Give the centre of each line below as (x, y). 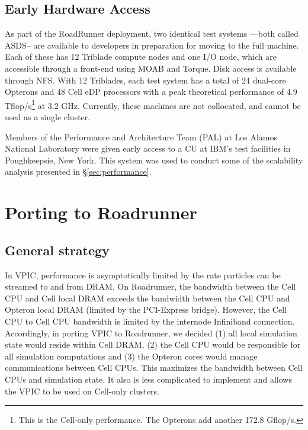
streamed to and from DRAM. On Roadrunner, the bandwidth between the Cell (150, 286)
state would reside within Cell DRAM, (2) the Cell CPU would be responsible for (153, 344)
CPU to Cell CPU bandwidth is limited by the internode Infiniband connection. (150, 321)
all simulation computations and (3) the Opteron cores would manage (131, 356)
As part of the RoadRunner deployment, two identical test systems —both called (152, 33)
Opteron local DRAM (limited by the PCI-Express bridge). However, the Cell (146, 309)
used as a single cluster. (48, 117)
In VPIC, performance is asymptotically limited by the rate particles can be (143, 275)
